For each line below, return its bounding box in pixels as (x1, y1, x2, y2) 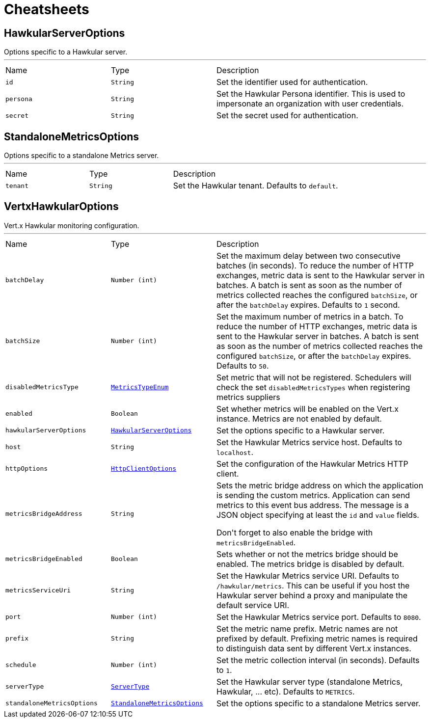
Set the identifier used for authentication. (216, 77, 368, 87)
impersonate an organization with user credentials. (216, 99, 404, 109)
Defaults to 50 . (216, 360, 269, 371)
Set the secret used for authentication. (216, 110, 358, 121)
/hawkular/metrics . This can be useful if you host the (216, 580, 410, 590)
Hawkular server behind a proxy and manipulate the (216, 590, 407, 600)
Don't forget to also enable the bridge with (216, 527, 373, 537)
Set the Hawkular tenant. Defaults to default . (173, 181, 338, 191)
